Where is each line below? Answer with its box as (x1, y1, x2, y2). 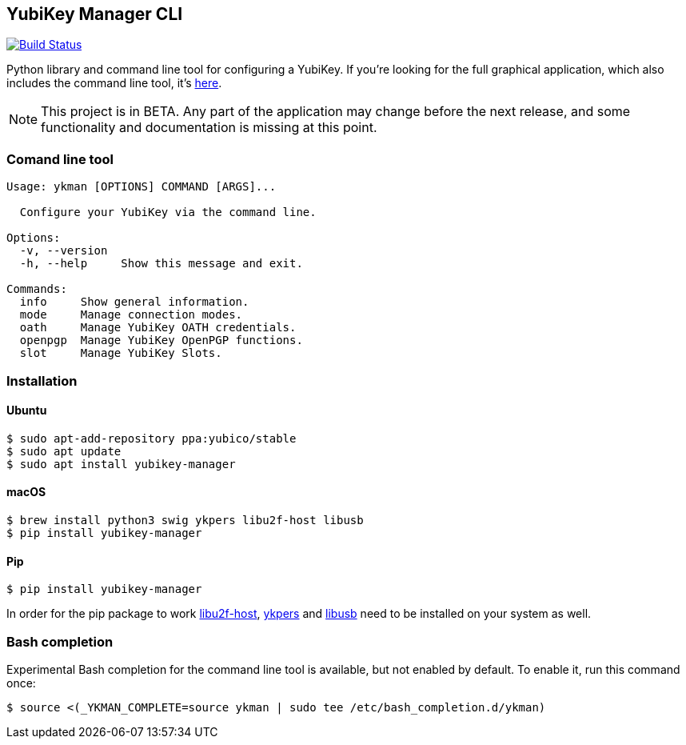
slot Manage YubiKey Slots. (19, 346, 222, 360)
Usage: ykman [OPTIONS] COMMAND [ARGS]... (6, 180, 277, 194)
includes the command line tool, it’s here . (6, 76, 222, 90)
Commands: (6, 282, 67, 296)
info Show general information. (19, 295, 249, 309)
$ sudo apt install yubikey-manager (6, 457, 236, 471)
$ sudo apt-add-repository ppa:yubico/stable (6, 431, 297, 445)
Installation (6, 372, 78, 389)
